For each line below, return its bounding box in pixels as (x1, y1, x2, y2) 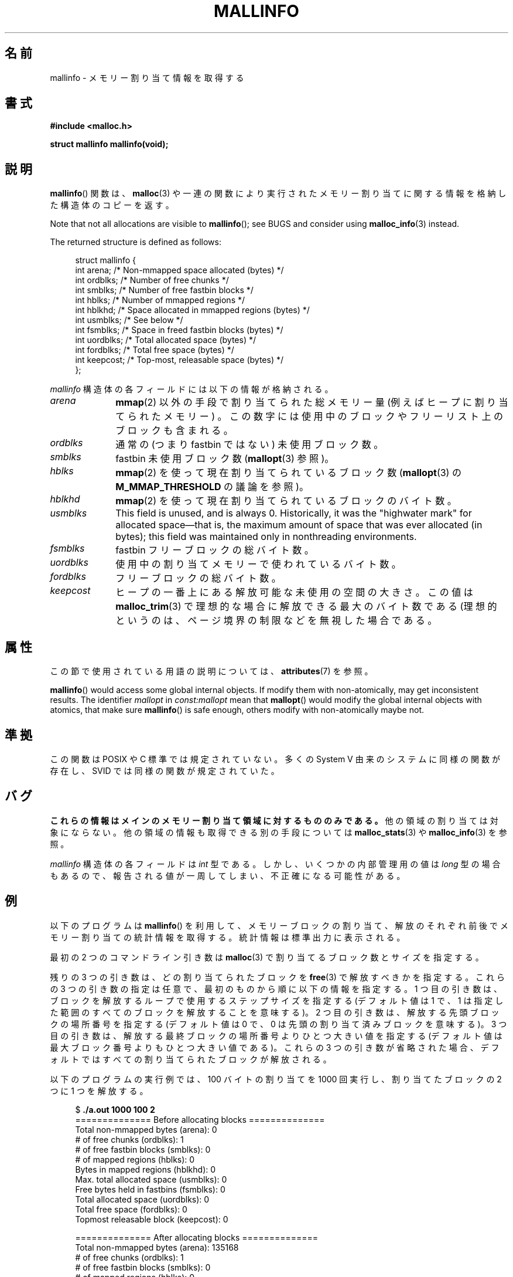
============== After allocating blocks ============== (75, 1232, 319, 1242)
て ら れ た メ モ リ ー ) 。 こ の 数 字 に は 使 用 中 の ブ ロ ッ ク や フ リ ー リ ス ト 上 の (115, 410, 504, 423)
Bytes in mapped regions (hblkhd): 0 (75, 1164, 216, 1174)
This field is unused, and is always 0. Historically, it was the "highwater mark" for (115, 507, 472, 519)
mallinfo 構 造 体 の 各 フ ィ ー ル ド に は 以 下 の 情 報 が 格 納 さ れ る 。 (50, 384, 333, 395)
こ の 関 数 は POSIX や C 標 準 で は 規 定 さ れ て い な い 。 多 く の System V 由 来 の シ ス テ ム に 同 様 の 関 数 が (50, 753, 500, 764)
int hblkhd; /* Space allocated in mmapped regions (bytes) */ (75, 305, 310, 315)
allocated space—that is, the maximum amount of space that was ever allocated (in (115, 519, 483, 531)
